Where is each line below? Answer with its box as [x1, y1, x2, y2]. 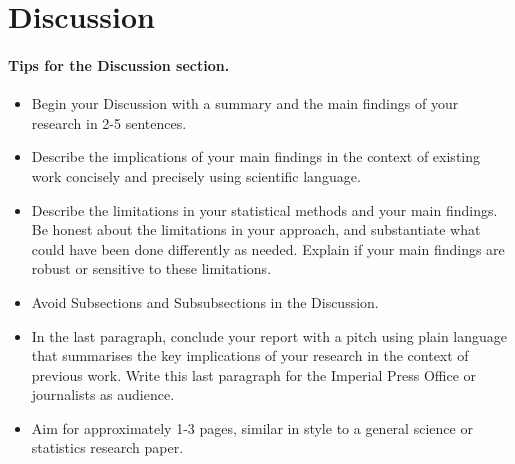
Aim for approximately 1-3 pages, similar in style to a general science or [31, 417, 473, 438]
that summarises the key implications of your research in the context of [31, 345, 469, 366]
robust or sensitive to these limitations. [31, 258, 272, 279]
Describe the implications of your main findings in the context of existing [31, 146, 481, 167]
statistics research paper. [31, 437, 184, 458]
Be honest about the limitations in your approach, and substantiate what [31, 219, 481, 240]
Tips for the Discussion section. [8, 54, 230, 75]
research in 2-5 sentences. [31, 112, 187, 133]
